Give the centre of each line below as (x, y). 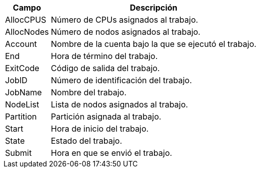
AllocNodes (27, 32)
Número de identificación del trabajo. (121, 80)
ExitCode (22, 68)
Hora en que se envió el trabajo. (111, 153)
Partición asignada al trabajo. (106, 117)
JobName (23, 92)
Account (21, 44)
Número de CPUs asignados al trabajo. (124, 20)
